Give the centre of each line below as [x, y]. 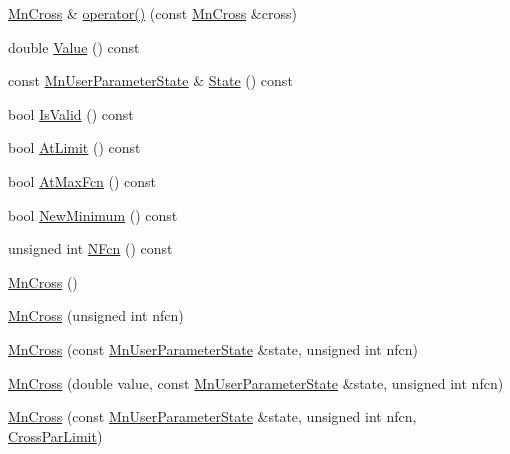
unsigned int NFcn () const [90, 248]
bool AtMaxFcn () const [82, 180]
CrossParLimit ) [55, 435]
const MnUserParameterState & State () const [150, 80]
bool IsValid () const [71, 113]
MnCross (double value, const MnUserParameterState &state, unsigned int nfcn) [256, 382]
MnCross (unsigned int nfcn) [96, 315]
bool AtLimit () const [74, 147]
